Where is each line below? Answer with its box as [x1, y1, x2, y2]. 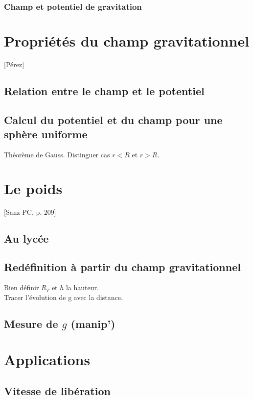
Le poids [4, 178, 63, 198]
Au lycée [4, 230, 49, 246]
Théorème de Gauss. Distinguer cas [4, 149, 110, 159]
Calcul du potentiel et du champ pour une [4, 112, 223, 127]
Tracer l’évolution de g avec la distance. [4, 292, 123, 302]
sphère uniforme [4, 126, 88, 142]
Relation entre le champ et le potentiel [4, 83, 205, 98]
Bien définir [4, 282, 39, 293]
